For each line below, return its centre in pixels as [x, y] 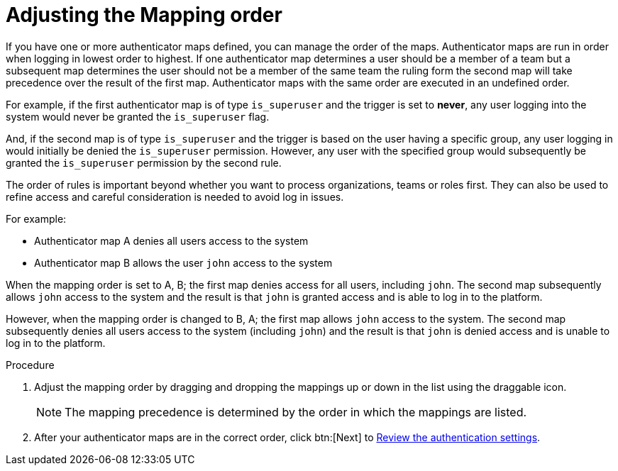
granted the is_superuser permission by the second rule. [144, 162]
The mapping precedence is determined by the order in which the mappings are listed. [296, 412]
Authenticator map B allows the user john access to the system [183, 262]
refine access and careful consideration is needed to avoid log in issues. [175, 196]
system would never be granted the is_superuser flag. [138, 116]
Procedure [30, 365]
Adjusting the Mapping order [144, 15]
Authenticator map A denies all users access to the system [171, 240]
